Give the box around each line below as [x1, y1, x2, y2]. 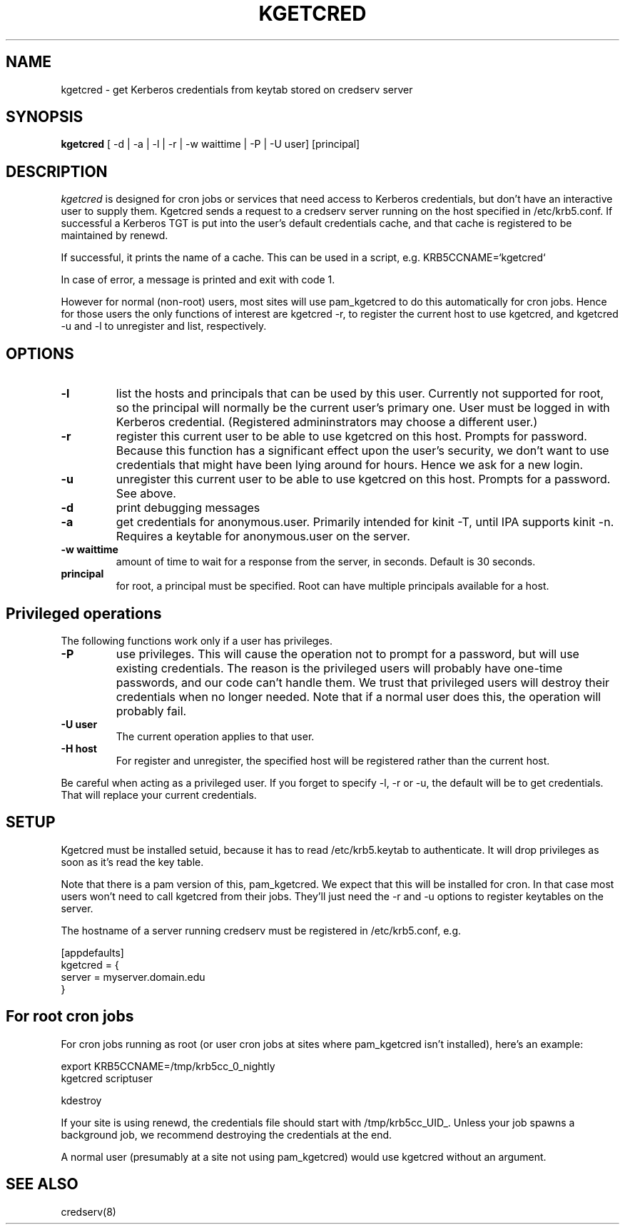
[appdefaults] [61, 946, 124, 959]
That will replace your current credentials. [61, 788, 257, 801]
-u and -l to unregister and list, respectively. [61, 320, 267, 333]
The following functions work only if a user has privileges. [61, 634, 333, 647]
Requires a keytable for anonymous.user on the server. [116, 529, 410, 544]
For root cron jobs [6, 1007, 134, 1026]
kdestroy [61, 1094, 102, 1107]
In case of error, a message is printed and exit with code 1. [61, 273, 335, 286]
